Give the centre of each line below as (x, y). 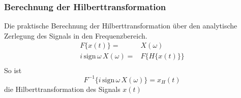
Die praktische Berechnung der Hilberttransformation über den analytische (121, 26)
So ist (13, 70)
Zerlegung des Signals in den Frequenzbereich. (76, 35)
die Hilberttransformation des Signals (62, 89)
